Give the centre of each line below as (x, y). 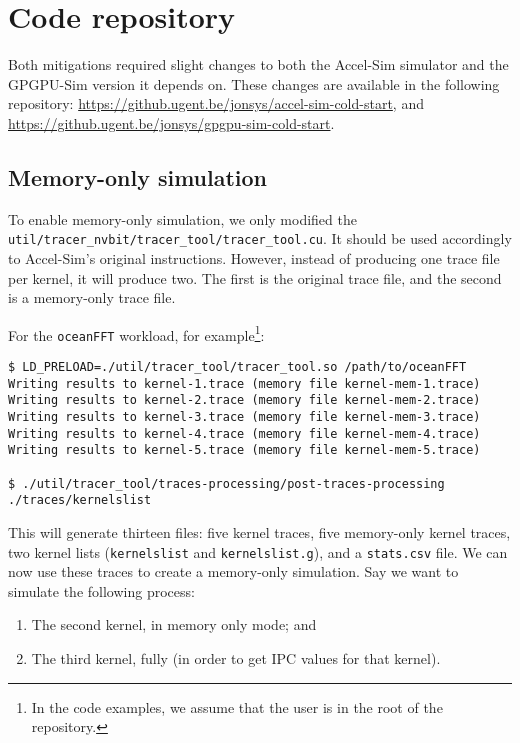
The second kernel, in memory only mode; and (174, 624)
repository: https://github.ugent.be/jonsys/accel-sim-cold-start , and (216, 103)
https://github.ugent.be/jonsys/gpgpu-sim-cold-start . (171, 122)
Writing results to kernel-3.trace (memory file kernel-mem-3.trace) (244, 417)
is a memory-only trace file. (92, 297)
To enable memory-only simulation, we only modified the (182, 218)
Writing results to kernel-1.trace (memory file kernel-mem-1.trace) (244, 383)
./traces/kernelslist (80, 500)
